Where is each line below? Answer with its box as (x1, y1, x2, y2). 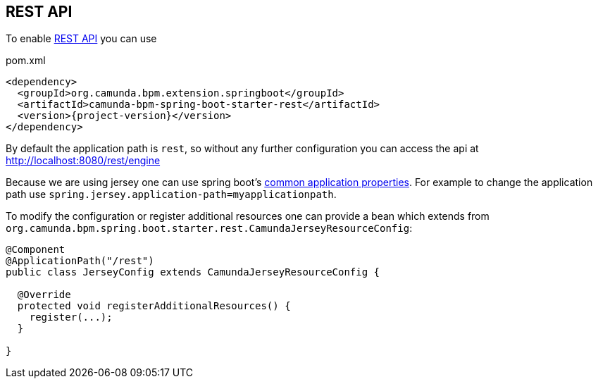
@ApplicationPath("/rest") (6, 255, 154, 267)
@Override (17, 289, 71, 301)
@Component (6, 244, 66, 256)
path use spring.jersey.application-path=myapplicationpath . (6, 188, 337, 201)
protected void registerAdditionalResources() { (17, 300, 291, 312)
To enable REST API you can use (6, 32, 157, 45)
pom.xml (6, 54, 46, 67)
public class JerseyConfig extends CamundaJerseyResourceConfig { (6, 266, 380, 278)
